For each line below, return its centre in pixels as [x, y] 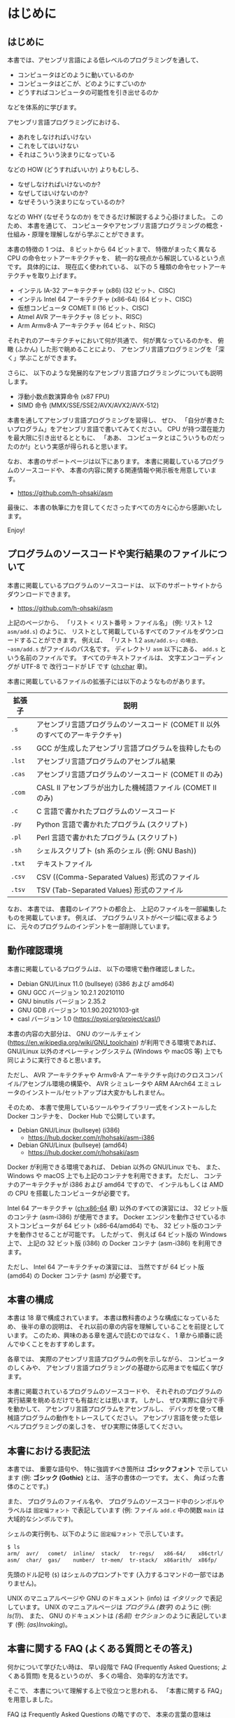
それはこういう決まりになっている [66, 155]
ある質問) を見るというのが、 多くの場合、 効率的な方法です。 [102, 1675]
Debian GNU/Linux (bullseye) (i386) [69, 1130]
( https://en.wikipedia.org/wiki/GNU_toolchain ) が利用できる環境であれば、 [114, 1042]
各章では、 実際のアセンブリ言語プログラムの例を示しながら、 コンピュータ [116, 1359]
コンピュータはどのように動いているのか [76, 75]
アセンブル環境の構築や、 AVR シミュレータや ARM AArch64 [109, 1083]
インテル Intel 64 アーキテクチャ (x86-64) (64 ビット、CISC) [105, 299]
